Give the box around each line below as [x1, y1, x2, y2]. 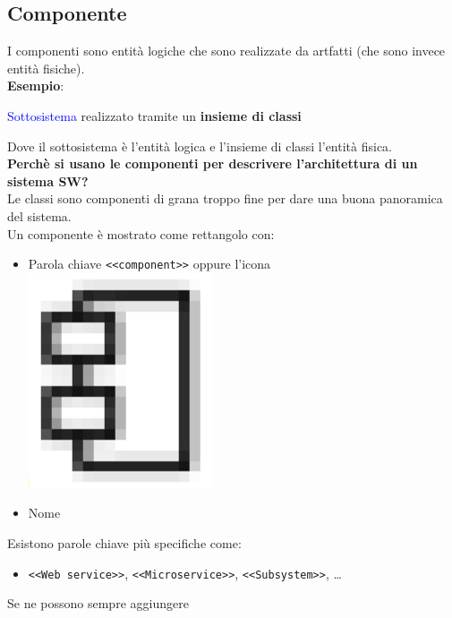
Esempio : [7, 76, 64, 95]
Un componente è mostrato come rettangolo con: [7, 224, 275, 243]
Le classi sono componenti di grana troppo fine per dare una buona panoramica [7, 189, 443, 208]
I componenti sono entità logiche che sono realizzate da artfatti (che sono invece [7, 41, 446, 60]
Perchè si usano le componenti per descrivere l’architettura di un [7, 154, 418, 173]
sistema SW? [7, 171, 89, 190]
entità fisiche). [7, 58, 85, 77]
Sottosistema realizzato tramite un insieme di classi [7, 106, 302, 124]
